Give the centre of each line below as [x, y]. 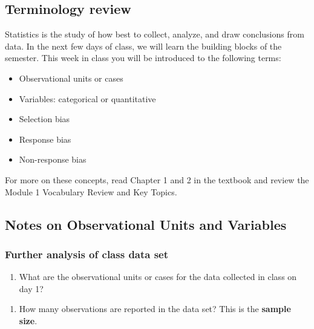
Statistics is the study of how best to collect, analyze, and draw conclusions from [155, 34]
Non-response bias [53, 159]
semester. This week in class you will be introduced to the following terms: [143, 58]
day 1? [31, 288]
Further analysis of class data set [87, 254]
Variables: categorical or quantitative [87, 98]
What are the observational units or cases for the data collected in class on [158, 277]
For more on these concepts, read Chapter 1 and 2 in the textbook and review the [157, 179]
